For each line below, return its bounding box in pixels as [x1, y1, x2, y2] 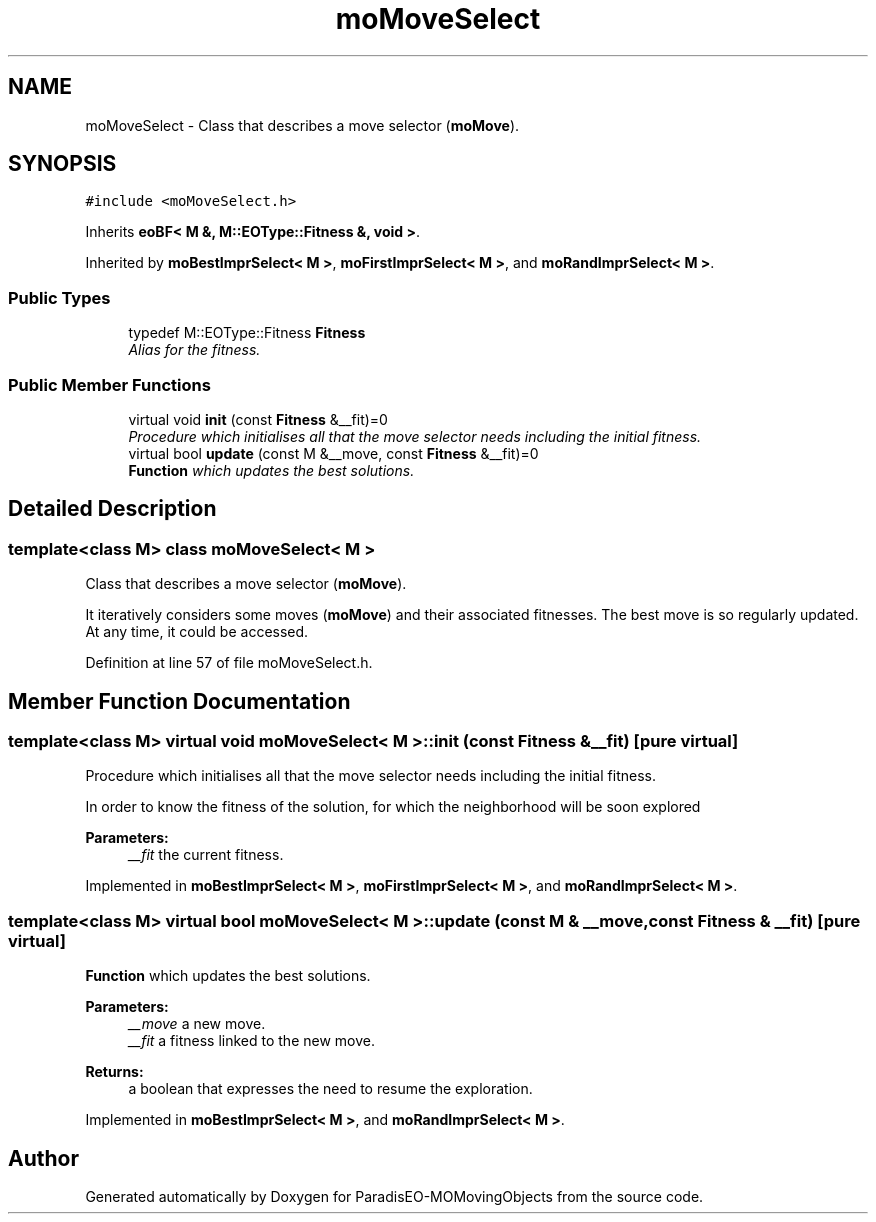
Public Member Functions [8, 374, 211, 395]
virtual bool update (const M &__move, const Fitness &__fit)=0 [128, 444, 539, 462]
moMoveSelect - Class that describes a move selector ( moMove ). [85, 116, 520, 134]
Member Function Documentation [8, 688, 351, 714]
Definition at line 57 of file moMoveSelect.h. [85, 654, 373, 672]
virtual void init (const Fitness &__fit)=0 [128, 410, 388, 428]
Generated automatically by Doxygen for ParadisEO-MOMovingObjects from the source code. [85, 1187, 704, 1205]
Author [8, 1145, 79, 1171]
